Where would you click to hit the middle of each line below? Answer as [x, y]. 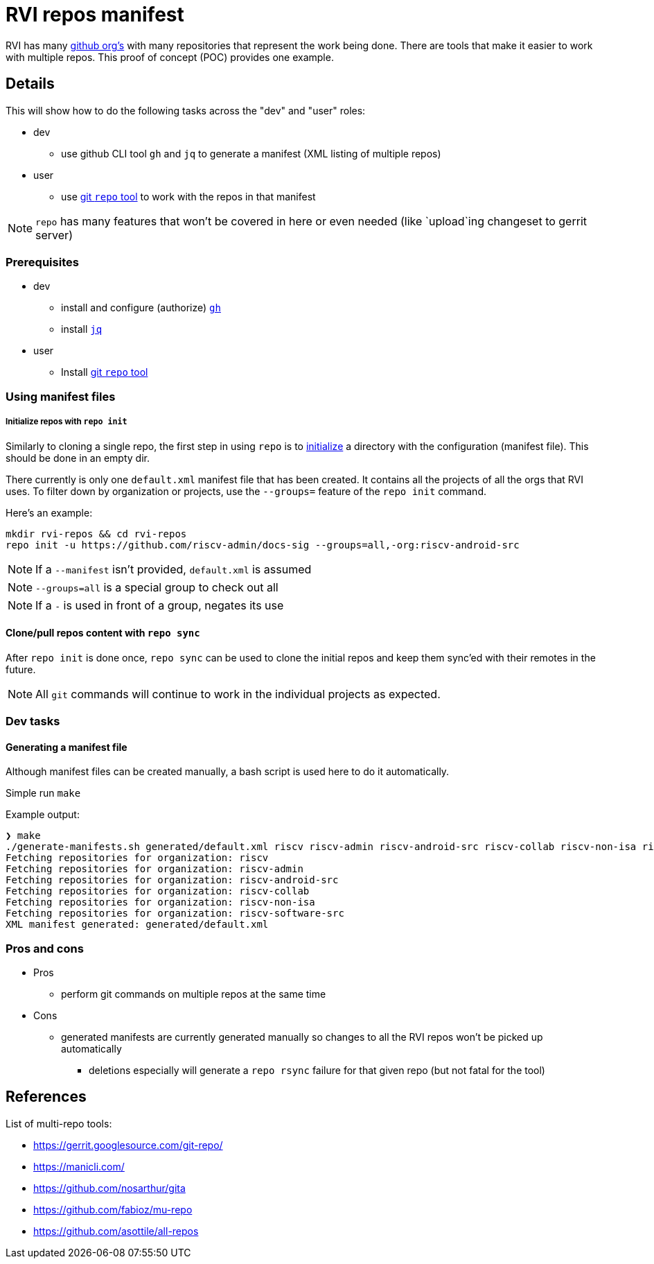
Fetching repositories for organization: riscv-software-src [175, 914]
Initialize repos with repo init [67, 422]
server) [54, 235]
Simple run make [43, 793]
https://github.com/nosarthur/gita [109, 1188]
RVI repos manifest [95, 15]
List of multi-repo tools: [59, 1123]
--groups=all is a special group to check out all [157, 587]
